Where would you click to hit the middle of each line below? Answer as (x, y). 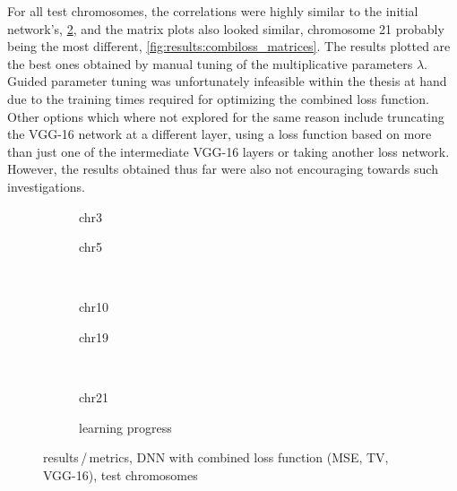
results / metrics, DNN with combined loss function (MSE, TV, (216, 457)
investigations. (46, 186)
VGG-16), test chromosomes (121, 474)
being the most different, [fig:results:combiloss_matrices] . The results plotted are (229, 46)
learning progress (125, 427)
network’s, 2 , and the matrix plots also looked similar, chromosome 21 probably (226, 28)
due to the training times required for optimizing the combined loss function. (218, 98)
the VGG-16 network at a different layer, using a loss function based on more (220, 134)
